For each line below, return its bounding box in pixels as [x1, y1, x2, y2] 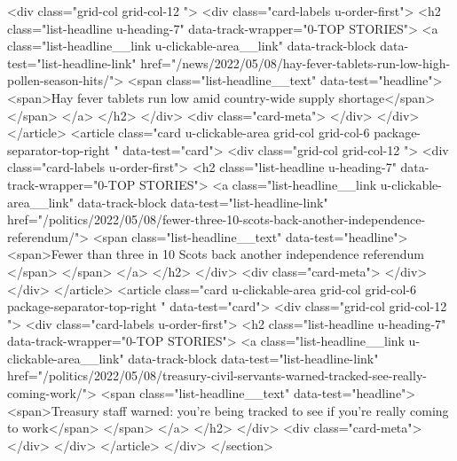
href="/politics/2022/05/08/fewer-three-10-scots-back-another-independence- [7, 210, 426, 229]
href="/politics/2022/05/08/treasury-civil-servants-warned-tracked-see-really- [7, 366, 427, 385]
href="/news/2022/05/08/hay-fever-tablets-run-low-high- [140, 53, 451, 72]
